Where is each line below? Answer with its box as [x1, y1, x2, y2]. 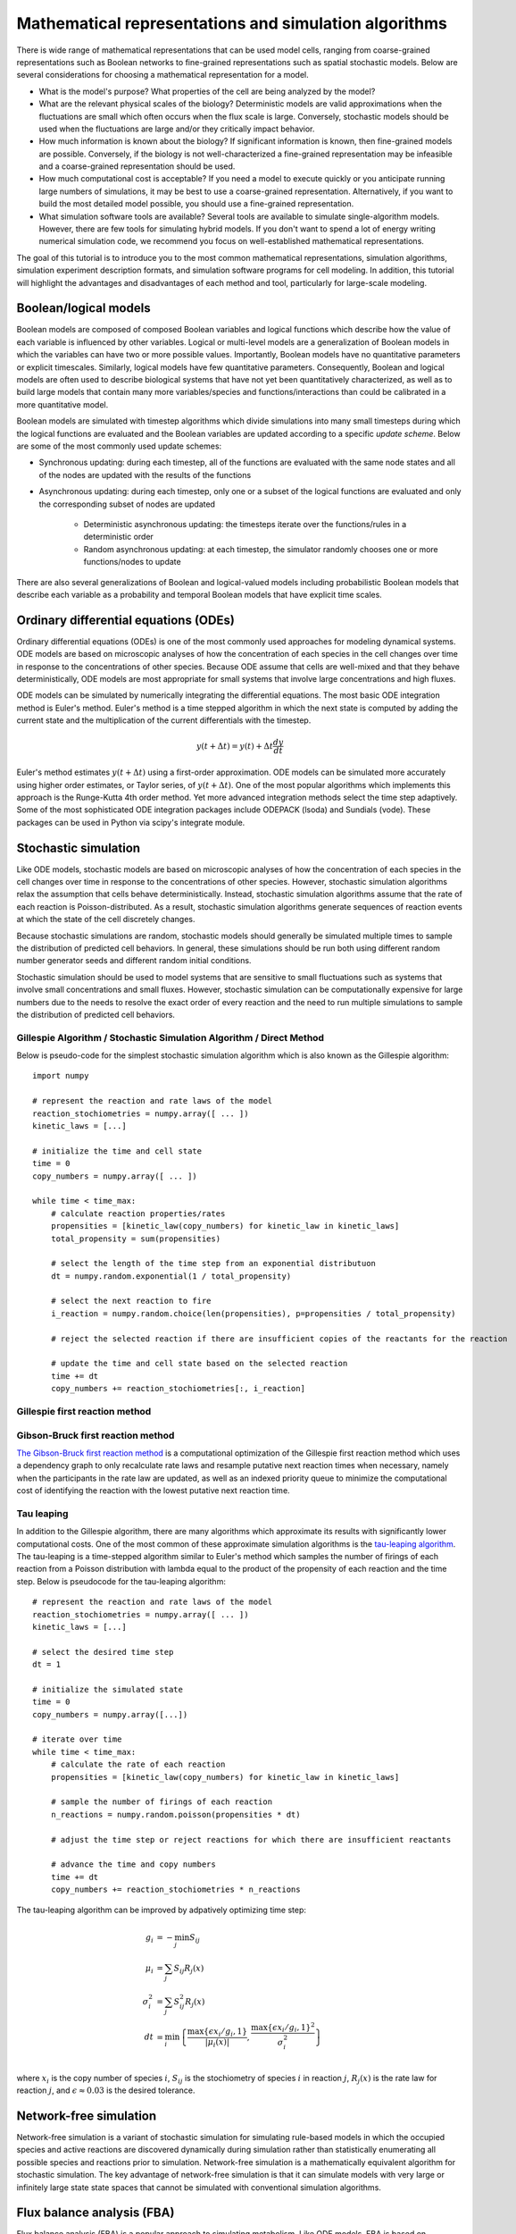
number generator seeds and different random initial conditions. [16, 955, 252, 966]
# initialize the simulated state [32, 1684, 183, 1694]
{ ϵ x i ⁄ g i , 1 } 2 [267, 2020, 316, 2035]
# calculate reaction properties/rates [50, 1208, 226, 1219]
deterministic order [83, 532, 154, 542]
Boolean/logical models [16, 300, 151, 316]
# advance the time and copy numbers [50, 1860, 216, 1869]
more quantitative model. [16, 399, 109, 410]
